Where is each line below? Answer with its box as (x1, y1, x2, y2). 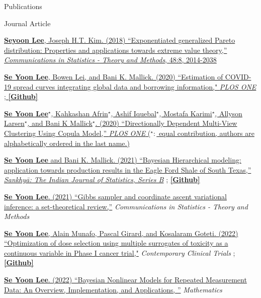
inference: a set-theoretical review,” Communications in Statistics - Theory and (4, 201, 248, 211)
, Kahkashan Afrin (51, 108, 108, 118)
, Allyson (215, 108, 242, 118)
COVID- (225, 71, 251, 82)
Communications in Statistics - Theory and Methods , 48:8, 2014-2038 (4, 54, 217, 65)
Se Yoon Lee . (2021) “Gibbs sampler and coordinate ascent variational (4, 191, 227, 201)
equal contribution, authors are (158, 127, 254, 138)
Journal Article (4, 18, 51, 28)
